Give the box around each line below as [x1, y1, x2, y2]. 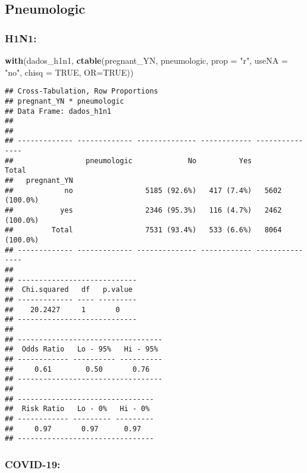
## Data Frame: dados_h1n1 [5, 107, 111, 116]
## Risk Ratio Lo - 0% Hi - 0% [5, 404, 150, 413]
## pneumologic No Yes [5, 156, 252, 165]
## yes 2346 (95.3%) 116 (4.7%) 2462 [5, 206, 282, 215]
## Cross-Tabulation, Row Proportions [5, 87, 158, 96]
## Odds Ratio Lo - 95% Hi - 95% [5, 345, 158, 354]
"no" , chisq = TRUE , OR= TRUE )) [5, 66, 134, 78]
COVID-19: [5, 456, 61, 471]
